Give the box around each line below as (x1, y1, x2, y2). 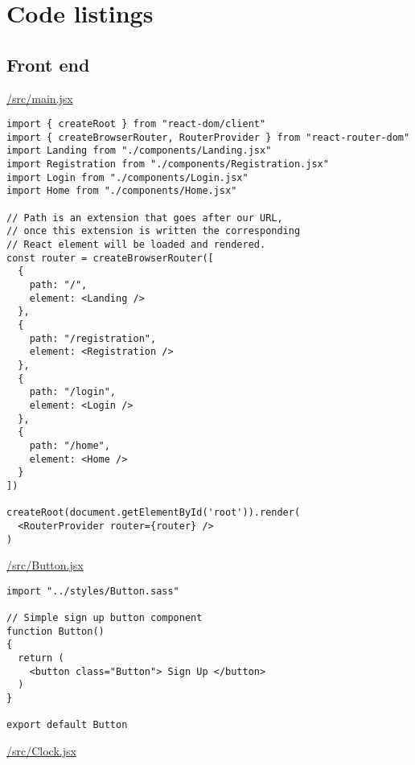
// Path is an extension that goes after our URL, (6, 212, 283, 224)
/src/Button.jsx (6, 557, 84, 574)
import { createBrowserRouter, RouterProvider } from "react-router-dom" (6, 131, 410, 143)
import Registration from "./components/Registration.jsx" (6, 158, 329, 171)
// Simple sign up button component (6, 612, 203, 624)
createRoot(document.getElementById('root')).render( (6, 507, 301, 519)
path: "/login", (29, 386, 117, 398)
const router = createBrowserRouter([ (6, 252, 214, 264)
